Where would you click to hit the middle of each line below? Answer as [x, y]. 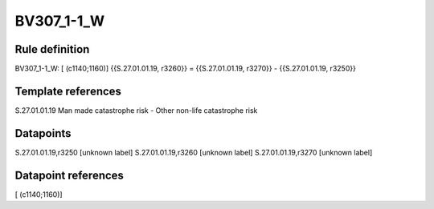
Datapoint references [70, 175]
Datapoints [43, 133]
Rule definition [52, 49]
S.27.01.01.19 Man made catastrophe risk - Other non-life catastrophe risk [136, 110]
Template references [68, 91]
